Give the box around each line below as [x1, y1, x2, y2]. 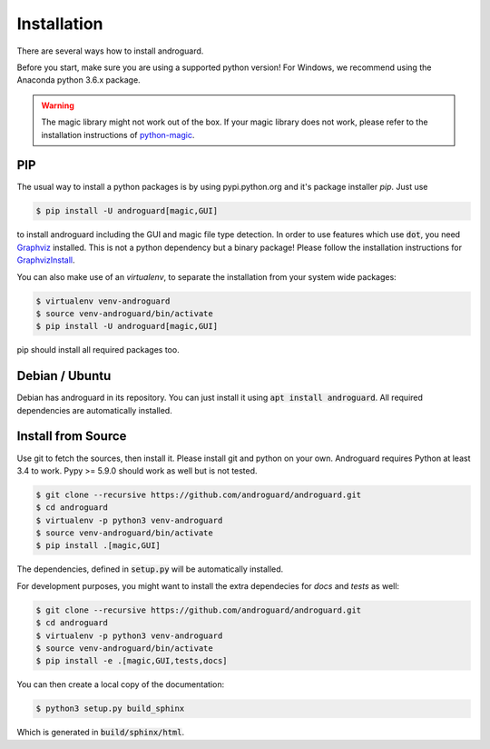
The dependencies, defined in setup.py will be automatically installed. [16, 564, 284, 574]
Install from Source [16, 428, 127, 444]
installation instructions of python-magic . [41, 129, 195, 140]
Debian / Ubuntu [16, 368, 112, 384]
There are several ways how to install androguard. [16, 45, 204, 56]
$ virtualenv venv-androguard [35, 295, 171, 306]
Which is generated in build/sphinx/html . [16, 727, 185, 738]
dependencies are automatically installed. [16, 404, 172, 415]
